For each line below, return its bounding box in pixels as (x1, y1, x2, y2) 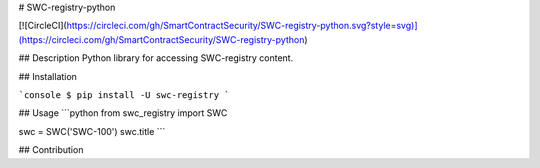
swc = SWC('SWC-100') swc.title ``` (18, 125, 166, 137)
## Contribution (18, 144, 84, 156)
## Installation (18, 70, 77, 82)
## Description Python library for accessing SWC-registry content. (18, 52, 294, 64)
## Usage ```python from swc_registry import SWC (18, 107, 228, 119)
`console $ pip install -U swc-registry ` (18, 89, 230, 100)
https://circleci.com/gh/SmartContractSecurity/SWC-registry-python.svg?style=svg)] (66, 20, 419, 32)
